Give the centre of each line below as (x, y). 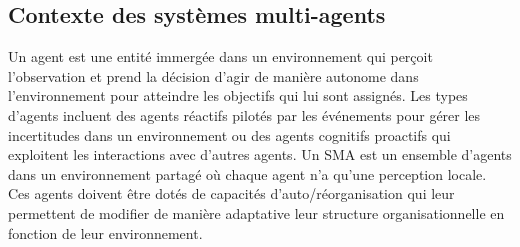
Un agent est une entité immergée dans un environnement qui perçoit (220, 56)
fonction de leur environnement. (105, 232)
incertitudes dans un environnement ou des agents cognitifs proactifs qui (229, 134)
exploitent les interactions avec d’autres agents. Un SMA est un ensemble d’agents (260, 154)
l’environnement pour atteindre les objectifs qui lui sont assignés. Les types (238, 95)
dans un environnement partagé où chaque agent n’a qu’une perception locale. (247, 173)
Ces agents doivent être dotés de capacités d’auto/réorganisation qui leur (231, 193)
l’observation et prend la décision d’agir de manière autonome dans (213, 75)
